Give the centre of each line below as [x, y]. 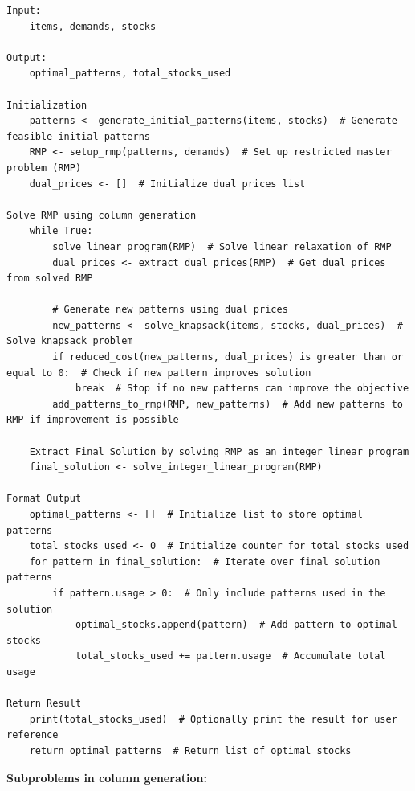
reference [33, 735]
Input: [24, 10]
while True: [61, 231]
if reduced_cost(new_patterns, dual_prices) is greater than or [228, 357]
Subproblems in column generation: [107, 777]
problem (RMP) [44, 168]
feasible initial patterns [78, 136]
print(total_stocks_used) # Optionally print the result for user [213, 719]
